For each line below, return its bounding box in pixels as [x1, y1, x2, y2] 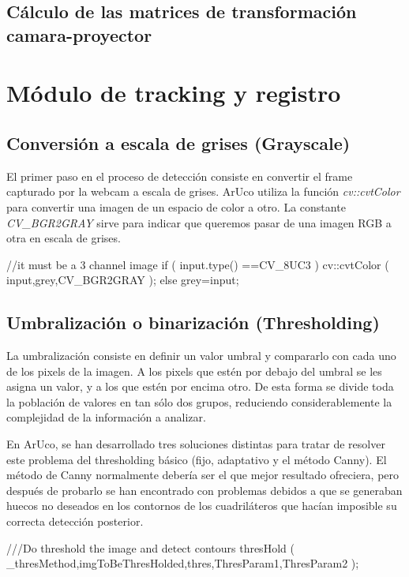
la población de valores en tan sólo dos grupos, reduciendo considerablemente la [6, 393, 392, 410]
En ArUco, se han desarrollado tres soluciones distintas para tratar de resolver [6, 436, 385, 452]
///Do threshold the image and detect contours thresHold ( [6, 539, 295, 556]
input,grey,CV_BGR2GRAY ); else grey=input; [6, 272, 239, 288]
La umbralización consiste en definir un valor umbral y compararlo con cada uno [6, 347, 396, 364]
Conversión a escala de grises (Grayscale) [6, 130, 351, 155]
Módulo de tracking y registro [6, 77, 341, 109]
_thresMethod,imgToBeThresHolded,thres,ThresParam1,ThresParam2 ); [6, 555, 359, 571]
